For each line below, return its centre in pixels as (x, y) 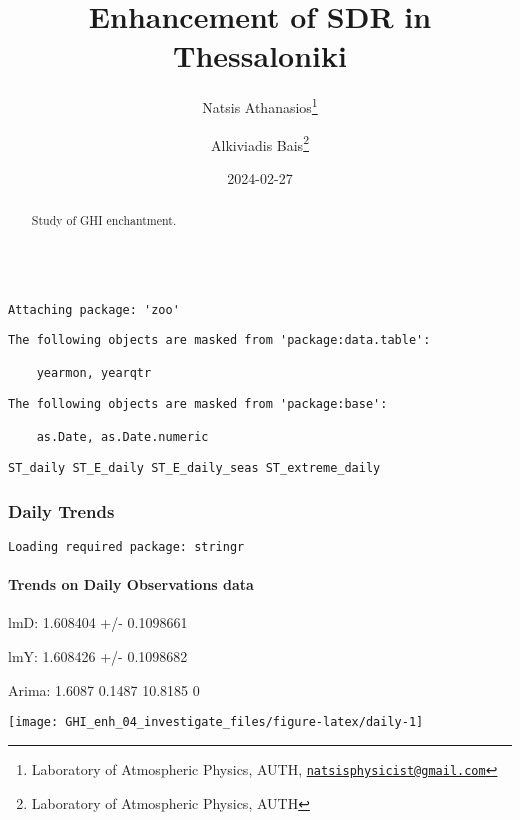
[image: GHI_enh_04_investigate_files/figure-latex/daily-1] (216, 722)
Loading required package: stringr (126, 546)
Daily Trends (61, 510)
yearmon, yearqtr (94, 373)
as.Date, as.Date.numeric (122, 437)
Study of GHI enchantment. (104, 220)
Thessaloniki (260, 55)
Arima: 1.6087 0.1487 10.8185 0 (104, 689)
